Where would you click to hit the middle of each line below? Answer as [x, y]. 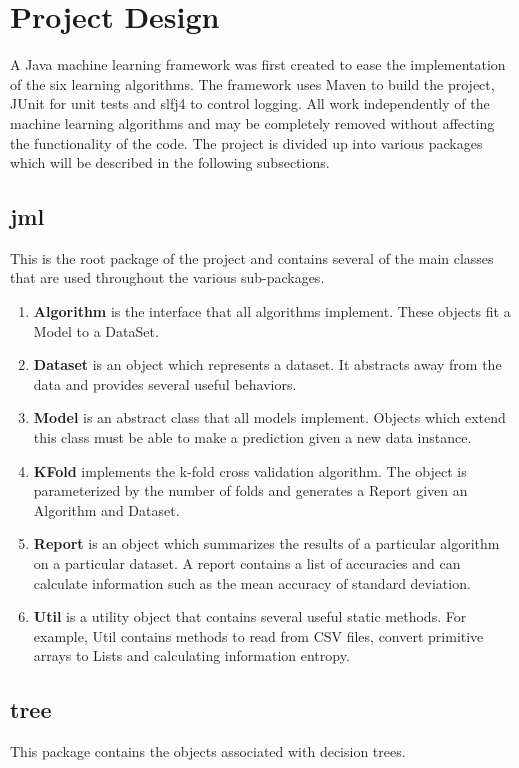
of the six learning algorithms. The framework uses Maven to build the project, [252, 83]
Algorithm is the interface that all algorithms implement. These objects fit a [272, 311]
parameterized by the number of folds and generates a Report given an [250, 490]
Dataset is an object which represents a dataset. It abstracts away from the [267, 364]
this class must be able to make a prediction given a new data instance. [252, 437]
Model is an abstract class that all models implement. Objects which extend [269, 417]
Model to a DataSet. [96, 330]
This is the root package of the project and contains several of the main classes [252, 257]
